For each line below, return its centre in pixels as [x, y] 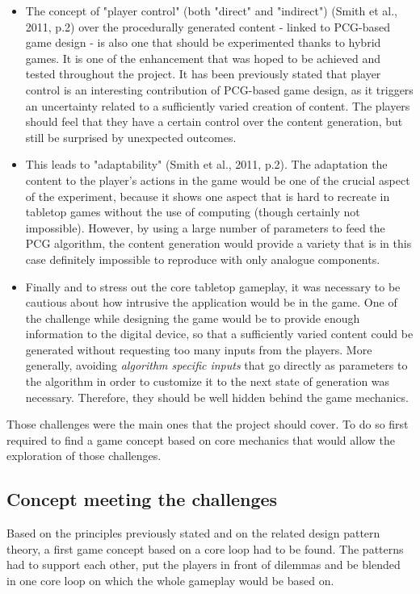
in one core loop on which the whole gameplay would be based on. [170, 581]
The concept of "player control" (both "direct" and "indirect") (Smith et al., [211, 10]
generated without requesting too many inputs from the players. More [199, 349]
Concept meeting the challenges [142, 499]
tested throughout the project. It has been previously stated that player [203, 74]
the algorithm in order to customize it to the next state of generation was [208, 381]
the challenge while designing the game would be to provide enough [193, 318]
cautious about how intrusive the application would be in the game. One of [211, 302]
